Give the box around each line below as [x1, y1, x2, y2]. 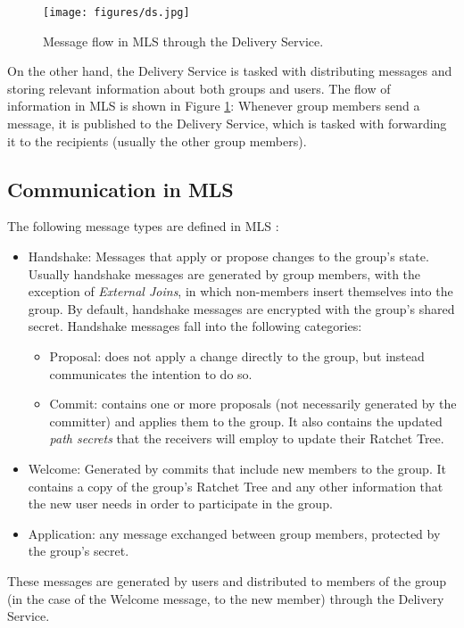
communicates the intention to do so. [49, 364, 253, 383]
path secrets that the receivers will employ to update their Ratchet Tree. [49, 429, 444, 448]
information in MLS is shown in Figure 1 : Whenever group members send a [7, 96, 420, 115]
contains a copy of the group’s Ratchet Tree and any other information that [28, 476, 443, 495]
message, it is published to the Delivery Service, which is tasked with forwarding [7, 114, 447, 133]
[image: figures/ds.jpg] [43, 6, 190, 19]
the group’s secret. [28, 541, 129, 560]
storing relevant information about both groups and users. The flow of [7, 78, 391, 97]
